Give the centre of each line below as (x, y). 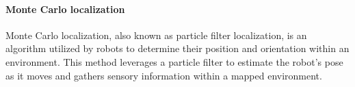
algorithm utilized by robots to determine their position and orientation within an (177, 48)
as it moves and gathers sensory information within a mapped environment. (164, 75)
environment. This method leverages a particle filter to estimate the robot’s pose (174, 61)
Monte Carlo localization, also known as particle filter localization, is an (156, 35)
